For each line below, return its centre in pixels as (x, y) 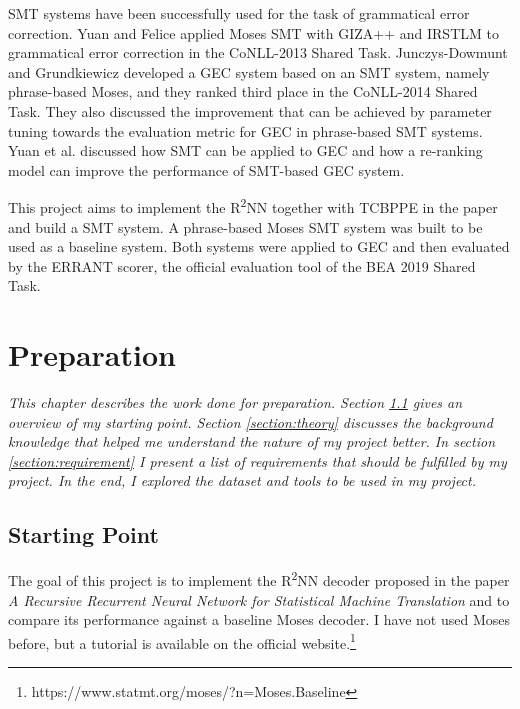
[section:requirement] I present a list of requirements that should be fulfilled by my (257, 460)
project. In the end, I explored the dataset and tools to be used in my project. (242, 480)
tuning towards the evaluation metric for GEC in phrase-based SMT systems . (245, 130)
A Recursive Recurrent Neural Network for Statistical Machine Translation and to (259, 599)
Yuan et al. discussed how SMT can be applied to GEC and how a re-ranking (245, 150)
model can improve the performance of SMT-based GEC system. (206, 169)
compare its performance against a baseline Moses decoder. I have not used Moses (259, 619)
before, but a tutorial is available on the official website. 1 (182, 641)
